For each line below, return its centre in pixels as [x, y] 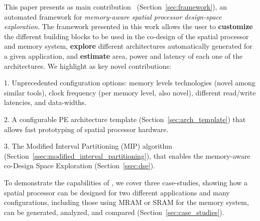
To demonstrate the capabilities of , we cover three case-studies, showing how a [126, 182]
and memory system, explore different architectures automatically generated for [128, 46]
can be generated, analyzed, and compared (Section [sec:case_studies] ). [114, 212]
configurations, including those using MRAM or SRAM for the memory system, [126, 202]
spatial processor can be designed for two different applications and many [117, 192]
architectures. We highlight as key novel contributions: [88, 66]
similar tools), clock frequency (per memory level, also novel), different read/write [130, 92]
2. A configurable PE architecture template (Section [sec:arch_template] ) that [125, 119]
